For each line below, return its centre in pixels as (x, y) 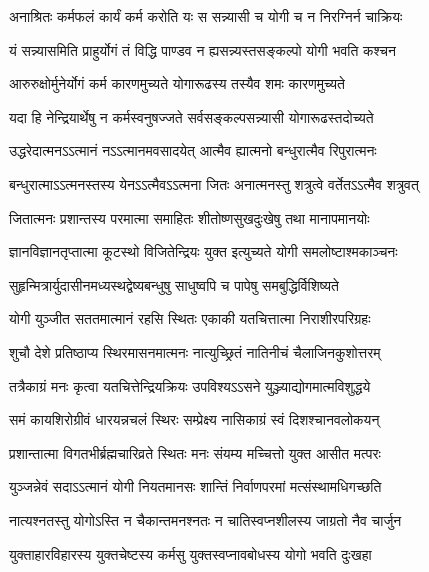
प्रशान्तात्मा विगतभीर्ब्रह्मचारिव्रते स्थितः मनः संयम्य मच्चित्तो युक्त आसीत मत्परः (195, 452)
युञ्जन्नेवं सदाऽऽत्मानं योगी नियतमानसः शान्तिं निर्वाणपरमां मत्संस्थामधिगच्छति (195, 486)
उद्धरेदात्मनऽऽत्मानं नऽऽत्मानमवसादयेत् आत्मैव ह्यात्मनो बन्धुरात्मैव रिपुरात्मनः (193, 150)
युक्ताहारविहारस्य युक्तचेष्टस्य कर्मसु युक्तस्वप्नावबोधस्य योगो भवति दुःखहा (190, 553)
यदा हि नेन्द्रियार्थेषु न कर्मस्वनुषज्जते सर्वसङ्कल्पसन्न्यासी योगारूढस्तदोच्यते (191, 116)
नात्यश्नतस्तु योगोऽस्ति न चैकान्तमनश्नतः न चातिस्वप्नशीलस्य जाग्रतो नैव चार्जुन (205, 519)
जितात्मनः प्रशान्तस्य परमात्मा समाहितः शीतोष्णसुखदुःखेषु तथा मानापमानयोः (189, 217)
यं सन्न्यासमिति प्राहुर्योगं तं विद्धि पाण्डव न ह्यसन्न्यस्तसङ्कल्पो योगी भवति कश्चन (202, 49)
